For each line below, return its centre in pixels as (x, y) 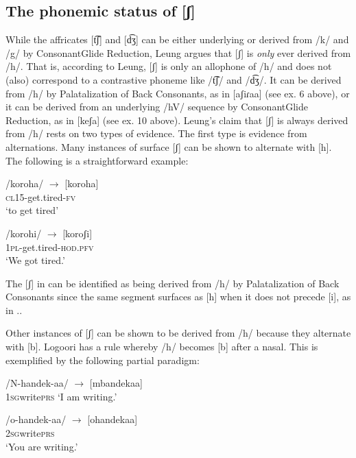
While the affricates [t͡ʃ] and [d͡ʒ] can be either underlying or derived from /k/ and (177, 39)
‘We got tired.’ (35, 260)
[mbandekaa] (116, 383)
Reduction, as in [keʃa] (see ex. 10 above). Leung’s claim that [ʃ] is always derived (177, 120)
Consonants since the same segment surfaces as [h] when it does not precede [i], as (178, 297)
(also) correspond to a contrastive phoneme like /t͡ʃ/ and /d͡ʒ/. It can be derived (174, 79)
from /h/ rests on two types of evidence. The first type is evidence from (156, 133)
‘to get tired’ (32, 210)
